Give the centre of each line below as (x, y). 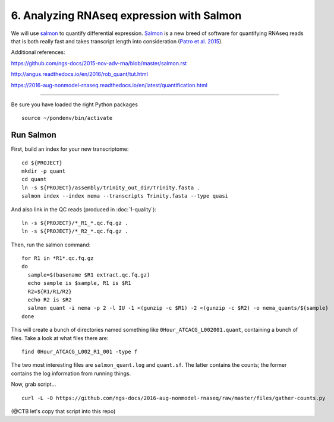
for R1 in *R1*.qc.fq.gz (58, 258)
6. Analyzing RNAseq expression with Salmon (126, 15)
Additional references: (38, 52)
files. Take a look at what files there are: (60, 338)
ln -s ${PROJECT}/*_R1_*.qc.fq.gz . (75, 223)
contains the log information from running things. (71, 373)
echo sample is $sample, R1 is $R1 (80, 283)
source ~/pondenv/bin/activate (67, 118)
